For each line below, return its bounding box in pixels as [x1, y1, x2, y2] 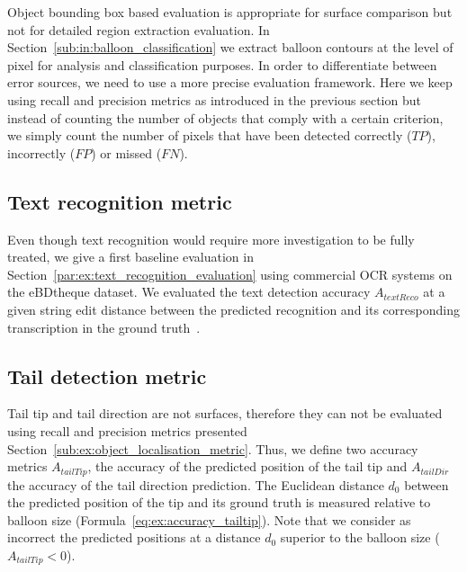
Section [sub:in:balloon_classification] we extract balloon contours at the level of [7, 38, 454, 57]
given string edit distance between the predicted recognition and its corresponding [7, 299, 460, 318]
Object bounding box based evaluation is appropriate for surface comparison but [7, 3, 453, 21]
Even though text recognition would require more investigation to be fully [7, 229, 415, 248]
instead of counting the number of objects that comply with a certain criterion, [7, 108, 444, 127]
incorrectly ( [7, 143, 76, 162]
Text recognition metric [7, 187, 232, 215]
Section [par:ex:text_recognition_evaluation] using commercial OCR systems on [7, 264, 453, 283]
